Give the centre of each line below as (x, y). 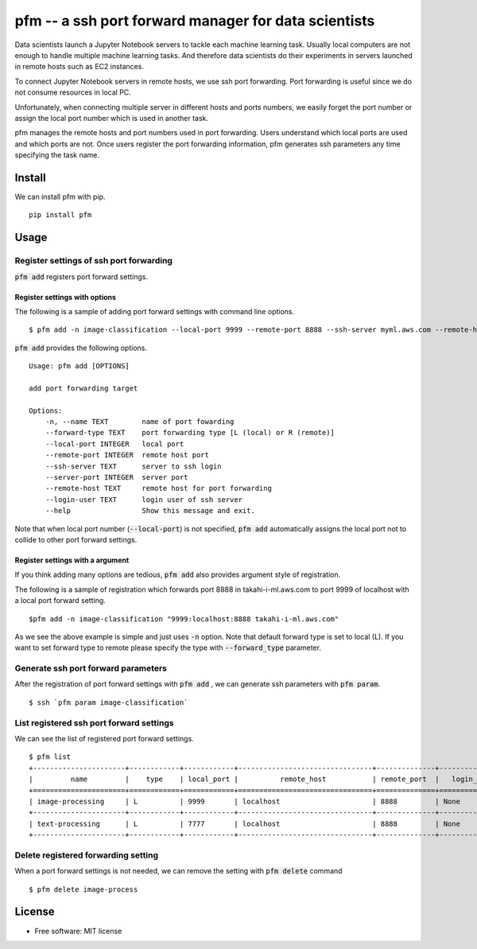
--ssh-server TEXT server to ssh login (133, 466)
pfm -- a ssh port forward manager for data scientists (195, 21)
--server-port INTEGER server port (116, 477)
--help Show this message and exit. (150, 511)
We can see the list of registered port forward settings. (104, 738)
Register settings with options (66, 297)
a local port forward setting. (60, 601)
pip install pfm (60, 215)
